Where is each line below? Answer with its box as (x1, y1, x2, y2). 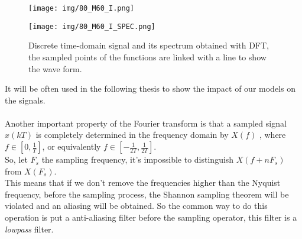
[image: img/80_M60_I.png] (28, 4, 134, 12)
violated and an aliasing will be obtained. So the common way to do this (5, 199, 268, 212)
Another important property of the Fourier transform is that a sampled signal (5, 117, 287, 129)
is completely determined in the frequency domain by (35, 128, 229, 141)
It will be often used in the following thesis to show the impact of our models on (5, 82, 295, 95)
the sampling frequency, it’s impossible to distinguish (41, 153, 234, 166)
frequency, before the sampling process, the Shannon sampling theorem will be (5, 188, 289, 200)
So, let (5, 153, 28, 166)
